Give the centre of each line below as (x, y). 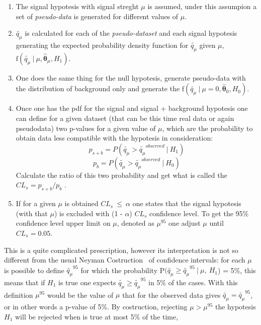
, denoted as (136, 223)
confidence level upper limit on (63, 223)
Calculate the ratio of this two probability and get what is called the (121, 175)
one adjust (185, 223)
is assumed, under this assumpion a (202, 6)
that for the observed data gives (171, 295)
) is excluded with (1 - (88, 213)
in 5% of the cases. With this (193, 282)
